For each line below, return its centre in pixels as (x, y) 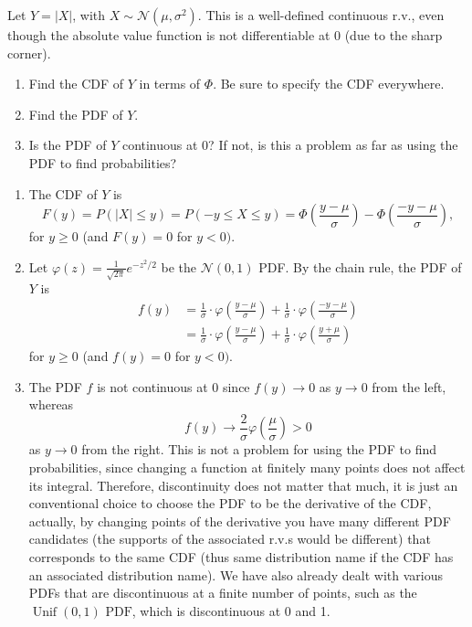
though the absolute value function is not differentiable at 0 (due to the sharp (225, 35)
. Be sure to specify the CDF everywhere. (329, 84)
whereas (51, 404)
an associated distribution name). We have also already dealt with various (236, 574)
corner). (29, 53)
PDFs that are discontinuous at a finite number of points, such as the (223, 593)
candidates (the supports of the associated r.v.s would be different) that (230, 539)
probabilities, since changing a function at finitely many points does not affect (247, 467)
